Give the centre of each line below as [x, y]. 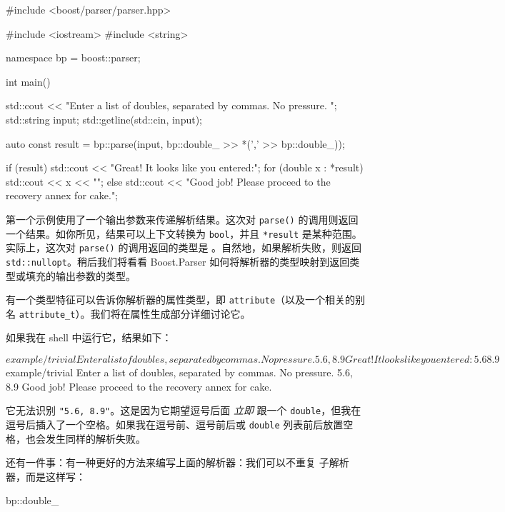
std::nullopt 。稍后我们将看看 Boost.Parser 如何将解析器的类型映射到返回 [178, 261]
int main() [28, 81]
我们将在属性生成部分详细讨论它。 [170, 313]
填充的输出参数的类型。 [80, 275]
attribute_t [47, 315]
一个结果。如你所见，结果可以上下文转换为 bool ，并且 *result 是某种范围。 [184, 233]
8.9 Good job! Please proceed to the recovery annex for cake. [139, 386]
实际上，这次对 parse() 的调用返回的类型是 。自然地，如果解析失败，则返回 [184, 247]
